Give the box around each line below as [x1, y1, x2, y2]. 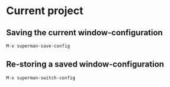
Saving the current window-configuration [6, 28, 163, 38]
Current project [6, 4, 84, 18]
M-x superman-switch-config [6, 75, 76, 81]
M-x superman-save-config [6, 43, 70, 49]
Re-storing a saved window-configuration [6, 59, 165, 69]
